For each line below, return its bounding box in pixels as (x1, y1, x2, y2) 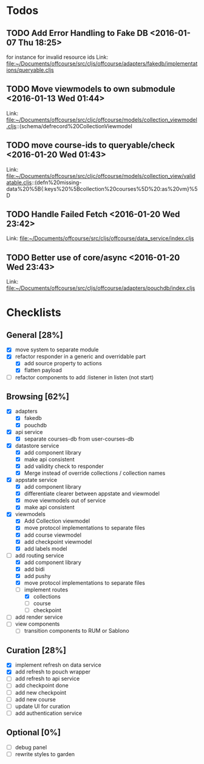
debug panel (15, 743, 47, 751)
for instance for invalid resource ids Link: (6, 53, 109, 61)
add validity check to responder (24, 463, 104, 470)
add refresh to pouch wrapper (15, 668, 91, 675)
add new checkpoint (15, 689, 67, 696)
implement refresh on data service (15, 661, 101, 669)
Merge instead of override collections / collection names (24, 469, 166, 477)
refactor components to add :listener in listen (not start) (15, 373, 154, 380)
